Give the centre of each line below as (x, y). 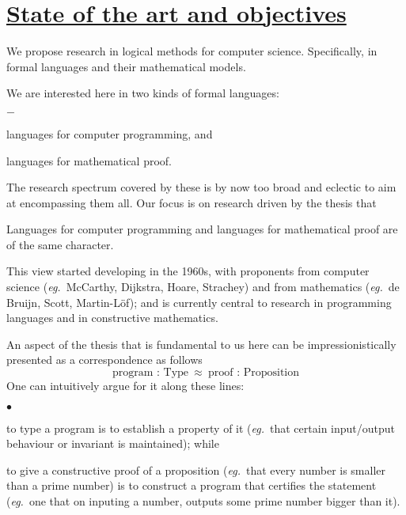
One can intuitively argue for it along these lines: (125, 386)
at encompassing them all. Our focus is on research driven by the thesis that (192, 202)
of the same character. (60, 244)
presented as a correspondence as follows (104, 360)
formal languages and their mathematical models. (126, 66)
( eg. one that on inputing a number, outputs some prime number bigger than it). (203, 501)
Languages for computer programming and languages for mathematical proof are (202, 229)
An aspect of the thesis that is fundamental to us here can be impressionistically (201, 344)
